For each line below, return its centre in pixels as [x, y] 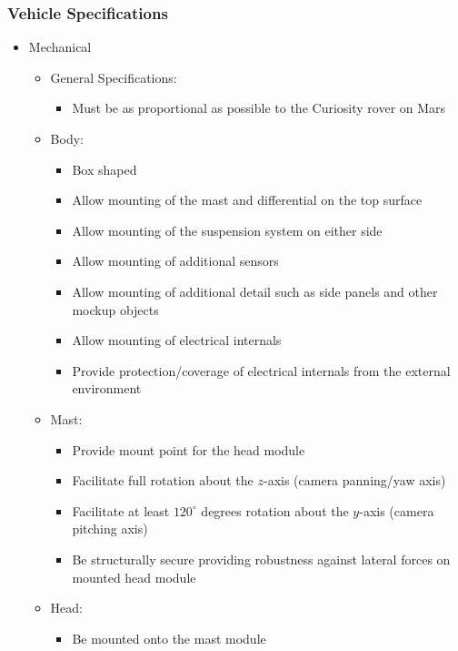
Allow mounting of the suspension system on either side [227, 230]
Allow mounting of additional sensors [175, 261]
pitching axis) [110, 529]
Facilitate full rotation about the [163, 480]
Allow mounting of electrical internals [177, 340]
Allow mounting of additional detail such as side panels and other [255, 291]
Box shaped [105, 169]
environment [107, 388]
